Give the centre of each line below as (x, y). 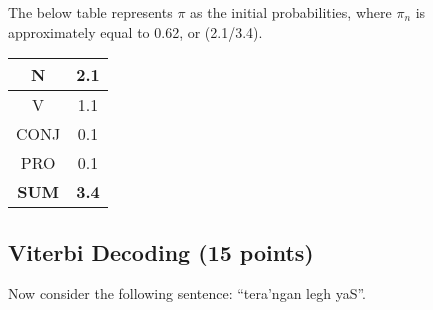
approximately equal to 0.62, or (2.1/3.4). (135, 31)
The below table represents (90, 12)
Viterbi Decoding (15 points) (161, 251)
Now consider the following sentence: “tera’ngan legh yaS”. (187, 293)
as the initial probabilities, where (291, 12)
